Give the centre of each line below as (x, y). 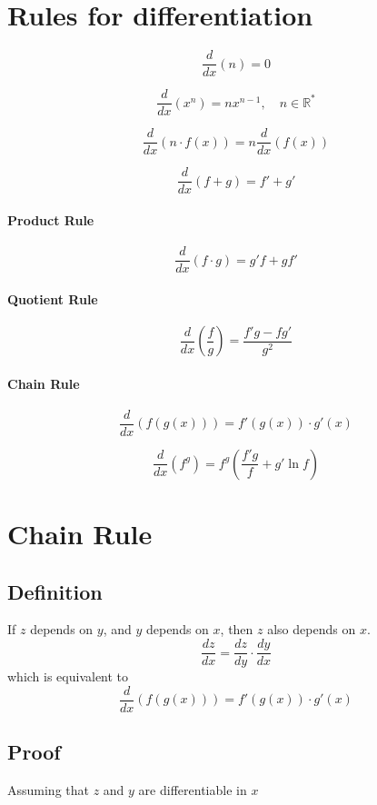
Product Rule (51, 219)
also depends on (312, 629)
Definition (55, 591)
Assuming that (48, 789)
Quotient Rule (53, 298)
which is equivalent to (68, 676)
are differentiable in (193, 789)
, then (237, 629)
